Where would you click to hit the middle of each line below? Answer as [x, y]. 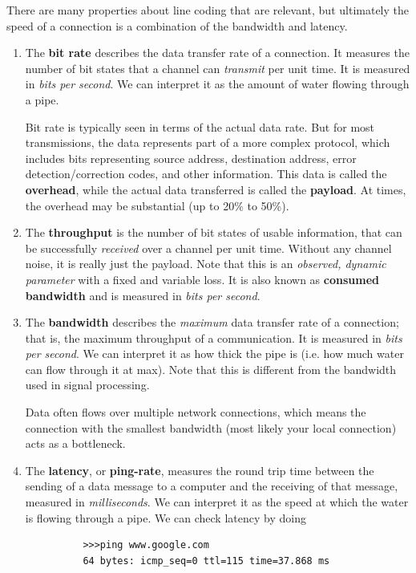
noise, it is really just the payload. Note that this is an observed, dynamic [206, 264]
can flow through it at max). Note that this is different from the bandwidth [211, 369]
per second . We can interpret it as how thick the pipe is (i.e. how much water [214, 354]
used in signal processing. [87, 385]
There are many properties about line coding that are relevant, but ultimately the [208, 10]
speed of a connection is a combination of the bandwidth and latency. [177, 25]
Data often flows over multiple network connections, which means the [196, 412]
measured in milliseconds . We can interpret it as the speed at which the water [217, 502]
